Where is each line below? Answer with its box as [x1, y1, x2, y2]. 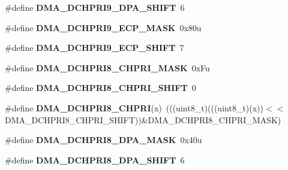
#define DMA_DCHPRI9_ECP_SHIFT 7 [5, 41, 184, 54]
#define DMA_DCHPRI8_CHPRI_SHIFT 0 [5, 81, 196, 94]
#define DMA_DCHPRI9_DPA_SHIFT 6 [5, 1, 185, 13]
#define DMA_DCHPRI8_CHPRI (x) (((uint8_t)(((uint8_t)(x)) [5, 101, 264, 114]
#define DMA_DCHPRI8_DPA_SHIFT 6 [5, 153, 185, 166]
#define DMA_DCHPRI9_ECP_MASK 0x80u [5, 21, 202, 34]
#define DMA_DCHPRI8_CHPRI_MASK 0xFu [5, 61, 210, 74]
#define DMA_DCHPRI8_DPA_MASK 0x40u [5, 133, 202, 146]
